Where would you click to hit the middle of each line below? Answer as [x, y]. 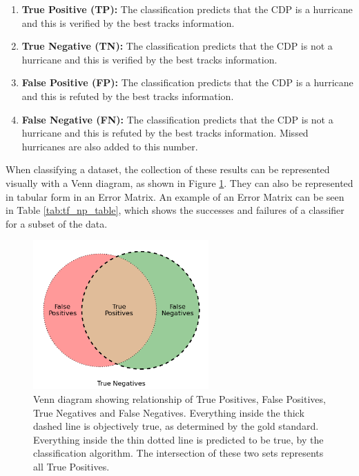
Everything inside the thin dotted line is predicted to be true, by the [178, 439]
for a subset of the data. [57, 223]
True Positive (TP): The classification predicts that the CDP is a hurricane [187, 9]
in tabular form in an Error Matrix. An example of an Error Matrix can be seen [175, 196]
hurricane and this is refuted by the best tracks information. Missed [165, 133]
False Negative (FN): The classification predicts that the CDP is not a [177, 119]
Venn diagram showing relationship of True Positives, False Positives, [179, 399]
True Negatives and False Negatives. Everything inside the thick [169, 412]
